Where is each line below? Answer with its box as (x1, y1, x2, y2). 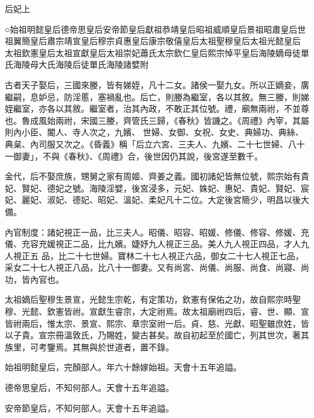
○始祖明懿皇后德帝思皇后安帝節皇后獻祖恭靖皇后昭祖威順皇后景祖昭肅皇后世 (5, 22, 306, 35)
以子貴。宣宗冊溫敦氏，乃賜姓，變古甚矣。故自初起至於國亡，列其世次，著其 (5, 329, 309, 341)
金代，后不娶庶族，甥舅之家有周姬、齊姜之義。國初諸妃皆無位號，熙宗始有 (5, 170, 301, 182)
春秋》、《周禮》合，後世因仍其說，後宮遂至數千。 (68, 149, 263, 162)
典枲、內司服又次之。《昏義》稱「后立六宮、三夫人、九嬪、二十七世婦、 (5, 137, 288, 150)
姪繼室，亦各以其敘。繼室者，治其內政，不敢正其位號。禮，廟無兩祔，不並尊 (5, 102, 309, 115)
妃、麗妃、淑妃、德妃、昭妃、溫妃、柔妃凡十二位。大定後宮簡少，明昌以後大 (5, 193, 309, 206)
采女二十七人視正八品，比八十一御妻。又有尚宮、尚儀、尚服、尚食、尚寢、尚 (5, 261, 309, 274)
